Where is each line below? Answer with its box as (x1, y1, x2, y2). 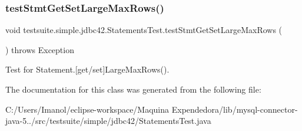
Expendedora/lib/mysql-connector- (171, 103, 298, 115)
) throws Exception (5, 43, 74, 55)
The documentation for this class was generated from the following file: (5, 83, 261, 95)
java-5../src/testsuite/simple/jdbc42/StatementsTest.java (5, 114, 211, 127)
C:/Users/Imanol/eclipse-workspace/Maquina (5, 103, 170, 115)
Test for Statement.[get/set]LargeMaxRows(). (5, 63, 170, 76)
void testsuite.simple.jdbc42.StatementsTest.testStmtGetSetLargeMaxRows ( (5, 24, 283, 36)
